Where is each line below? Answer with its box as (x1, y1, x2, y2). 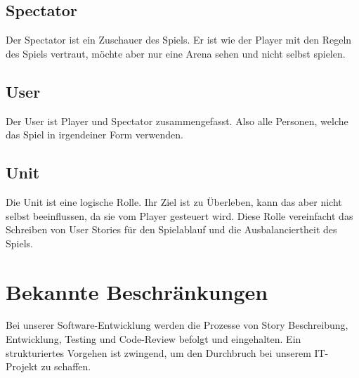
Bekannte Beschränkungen (6, 277, 268, 306)
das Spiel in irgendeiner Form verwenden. (6, 127, 183, 142)
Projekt (6, 359, 38, 374)
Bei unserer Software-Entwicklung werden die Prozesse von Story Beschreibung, (6, 318, 348, 332)
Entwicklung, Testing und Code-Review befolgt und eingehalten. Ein (6, 332, 301, 346)
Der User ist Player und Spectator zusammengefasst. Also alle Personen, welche (6, 113, 348, 128)
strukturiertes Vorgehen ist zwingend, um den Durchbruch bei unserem (6, 345, 311, 360)
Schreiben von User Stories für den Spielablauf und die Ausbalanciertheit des (6, 222, 337, 237)
